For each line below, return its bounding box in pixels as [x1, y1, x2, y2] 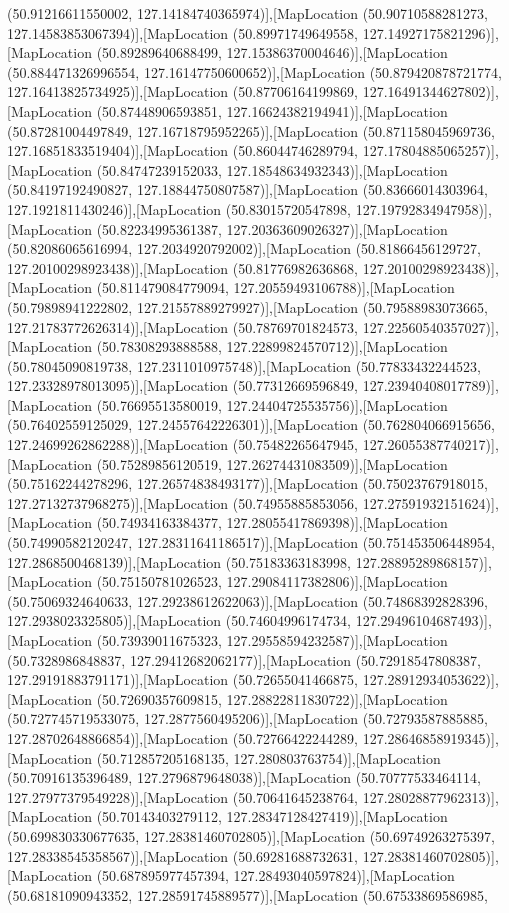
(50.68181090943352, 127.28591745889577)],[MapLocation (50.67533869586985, [7, 884, 488, 905]
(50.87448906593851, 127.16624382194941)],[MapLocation [96, 100, 448, 121]
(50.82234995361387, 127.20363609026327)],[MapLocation [96, 218, 448, 239]
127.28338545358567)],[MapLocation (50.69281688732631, [7, 845, 359, 866]
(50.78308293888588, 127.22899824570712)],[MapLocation [96, 336, 448, 357]
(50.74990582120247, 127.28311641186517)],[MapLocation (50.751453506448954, [7, 532, 495, 553]
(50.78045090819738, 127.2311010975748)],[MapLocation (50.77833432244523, [7, 355, 481, 376]
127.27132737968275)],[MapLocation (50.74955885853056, [7, 492, 359, 513]
